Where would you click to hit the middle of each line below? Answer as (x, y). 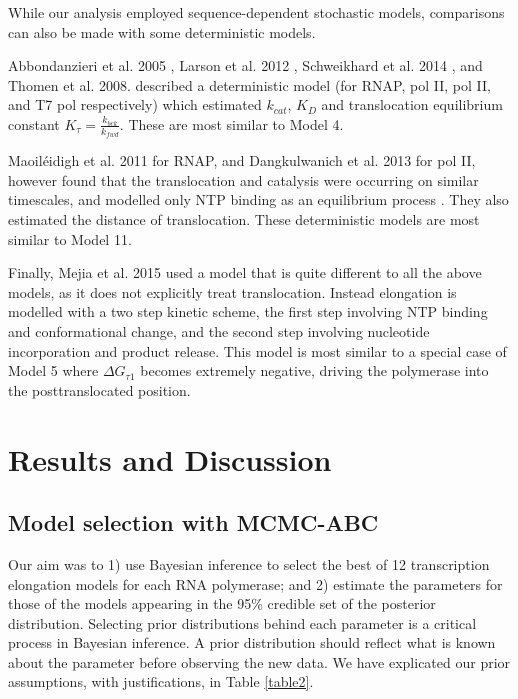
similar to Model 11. (70, 238)
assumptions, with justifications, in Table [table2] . (161, 681)
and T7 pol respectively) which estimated (135, 104)
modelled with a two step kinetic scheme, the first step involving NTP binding (248, 311)
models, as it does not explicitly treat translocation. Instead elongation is (232, 291)
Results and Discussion (170, 458)
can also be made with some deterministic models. (162, 31)
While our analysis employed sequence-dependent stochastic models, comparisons (256, 12)
